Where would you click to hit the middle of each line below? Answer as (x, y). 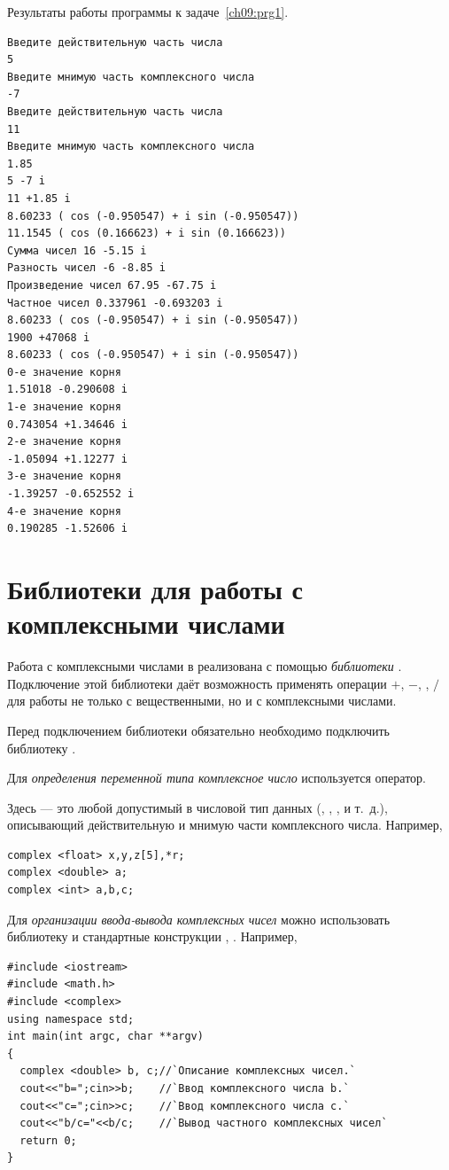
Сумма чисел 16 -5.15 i (77, 250)
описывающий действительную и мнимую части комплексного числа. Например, (225, 825)
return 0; (48, 1140)
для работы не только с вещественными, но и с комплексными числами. (202, 701)
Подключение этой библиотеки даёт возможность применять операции (197, 683)
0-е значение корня (64, 372)
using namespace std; (71, 1019)
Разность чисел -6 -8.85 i (86, 268)
